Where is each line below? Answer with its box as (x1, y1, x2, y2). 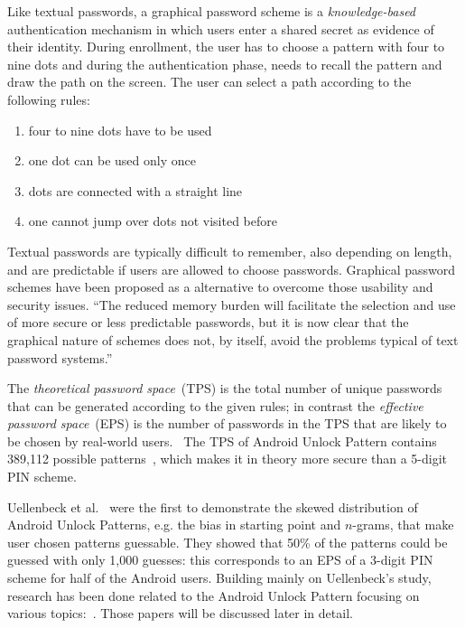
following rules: (7, 89, 90, 108)
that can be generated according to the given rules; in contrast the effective (7, 396, 423, 415)
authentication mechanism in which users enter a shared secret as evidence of (7, 19, 434, 38)
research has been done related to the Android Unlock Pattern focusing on (7, 586, 420, 605)
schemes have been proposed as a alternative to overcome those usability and (7, 277, 433, 296)
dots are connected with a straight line (28, 181, 243, 200)
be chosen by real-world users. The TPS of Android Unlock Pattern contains (7, 431, 437, 450)
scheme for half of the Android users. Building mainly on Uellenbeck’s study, (7, 568, 432, 587)
